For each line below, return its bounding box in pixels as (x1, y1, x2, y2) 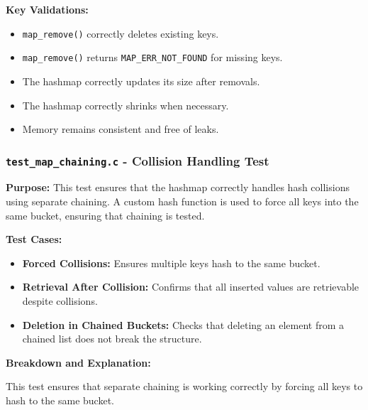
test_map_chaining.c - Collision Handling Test (6, 151, 269, 169)
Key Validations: (6, 2, 89, 16)
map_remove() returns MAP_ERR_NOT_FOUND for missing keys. (22, 50, 283, 65)
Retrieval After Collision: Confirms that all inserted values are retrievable (22, 279, 359, 294)
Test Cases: (6, 232, 62, 247)
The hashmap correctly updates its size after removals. (22, 73, 260, 88)
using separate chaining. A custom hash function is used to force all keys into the (6, 194, 359, 209)
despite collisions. (22, 293, 98, 308)
